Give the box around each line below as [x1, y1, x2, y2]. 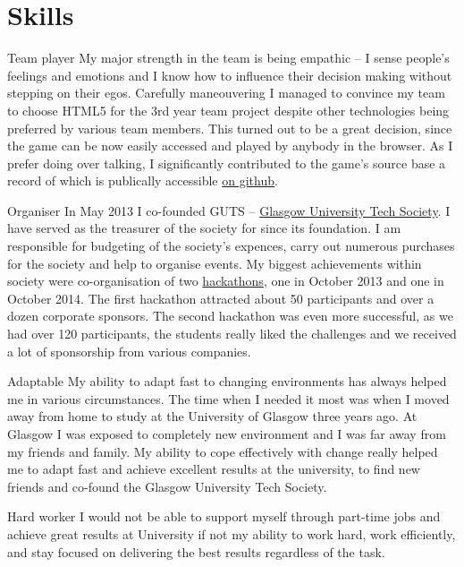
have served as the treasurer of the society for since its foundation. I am [7, 219, 401, 237]
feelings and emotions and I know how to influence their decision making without [7, 65, 452, 84]
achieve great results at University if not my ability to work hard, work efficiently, [7, 524, 456, 543]
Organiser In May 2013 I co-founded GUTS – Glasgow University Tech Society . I [7, 201, 451, 219]
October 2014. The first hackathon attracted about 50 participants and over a [7, 288, 434, 307]
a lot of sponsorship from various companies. [7, 341, 251, 360]
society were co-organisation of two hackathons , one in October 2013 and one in [7, 271, 444, 290]
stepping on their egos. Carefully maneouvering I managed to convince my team [7, 83, 445, 102]
